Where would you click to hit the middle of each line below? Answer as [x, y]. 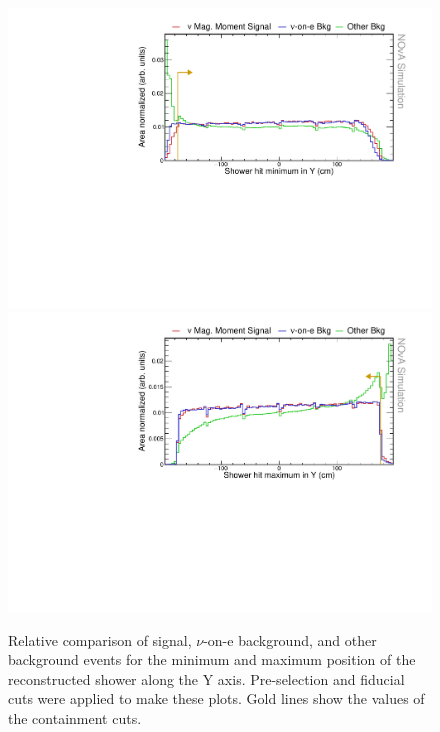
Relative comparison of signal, [100, 639]
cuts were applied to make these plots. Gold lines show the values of [216, 698]
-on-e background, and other [290, 639]
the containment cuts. [75, 717]
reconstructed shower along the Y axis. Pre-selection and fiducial [206, 678]
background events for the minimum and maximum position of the [212, 659]
